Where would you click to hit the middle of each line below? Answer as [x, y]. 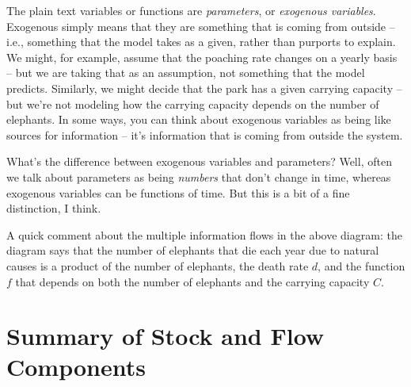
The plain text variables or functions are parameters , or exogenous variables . [191, 10]
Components [76, 367]
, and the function [362, 265]
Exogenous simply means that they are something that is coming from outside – [201, 26]
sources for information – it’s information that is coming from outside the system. [205, 134]
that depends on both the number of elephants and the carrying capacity [192, 281]
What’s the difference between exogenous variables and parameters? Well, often [199, 161]
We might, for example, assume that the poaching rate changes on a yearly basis [202, 57]
